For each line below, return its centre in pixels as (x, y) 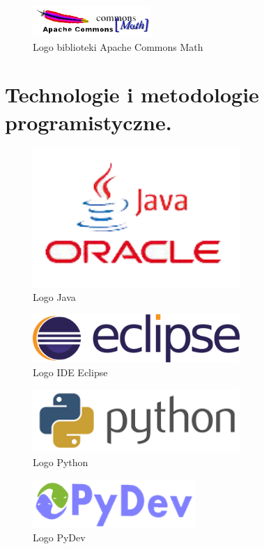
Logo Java (54, 297)
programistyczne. (88, 122)
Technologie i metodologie (132, 94)
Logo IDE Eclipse (70, 372)
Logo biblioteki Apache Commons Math (118, 46)
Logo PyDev (59, 538)
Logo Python (61, 462)
